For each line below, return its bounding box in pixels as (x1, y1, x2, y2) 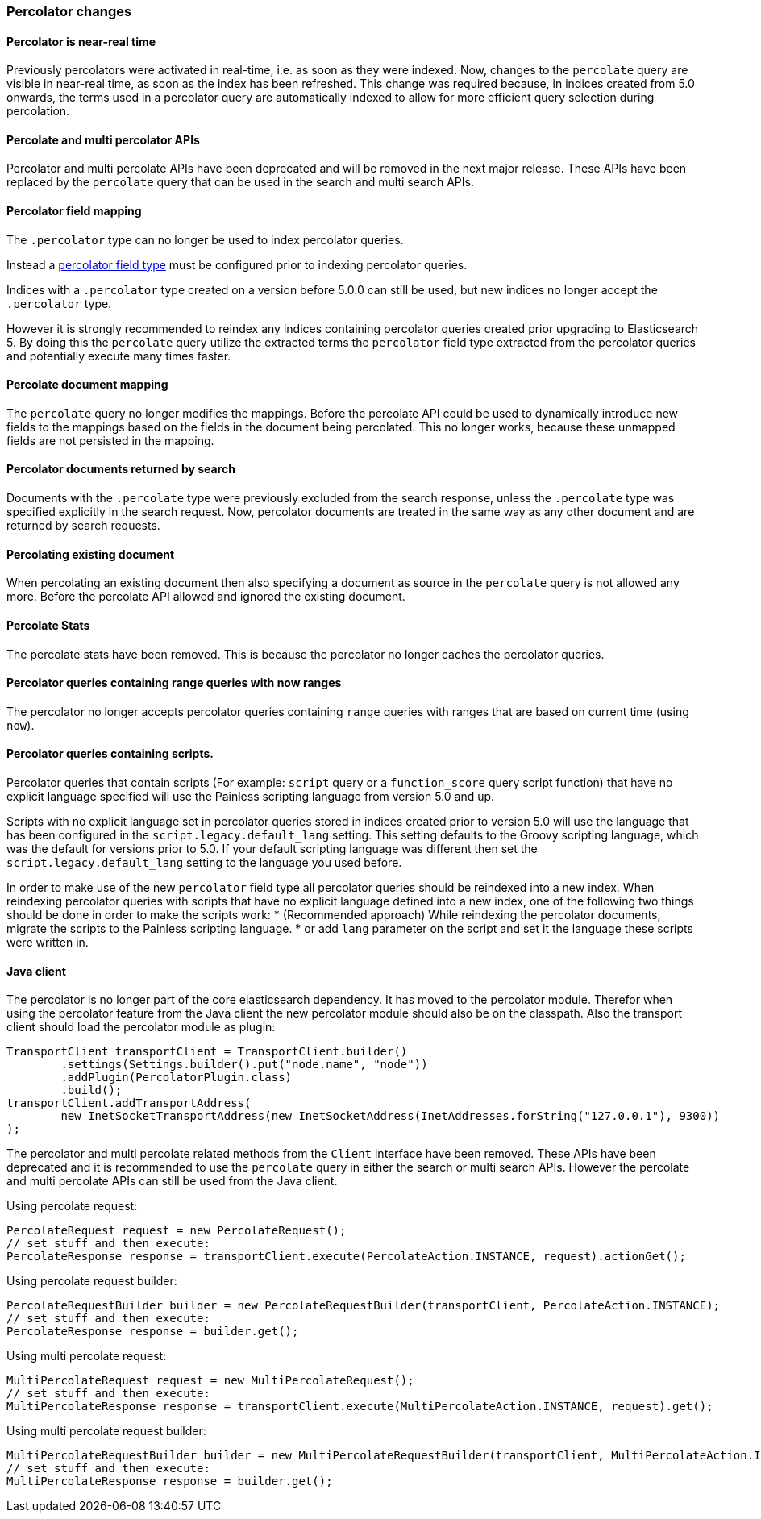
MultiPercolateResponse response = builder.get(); (6, 1475, 333, 1488)
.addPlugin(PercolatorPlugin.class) (60, 1071, 293, 1084)
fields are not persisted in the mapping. (6, 433, 214, 447)
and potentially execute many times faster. (6, 348, 231, 363)
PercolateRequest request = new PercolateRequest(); (6, 1224, 347, 1238)
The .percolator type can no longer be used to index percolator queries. (6, 232, 404, 247)
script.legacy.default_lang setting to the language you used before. (6, 855, 402, 869)
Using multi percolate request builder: (6, 1424, 206, 1438)
